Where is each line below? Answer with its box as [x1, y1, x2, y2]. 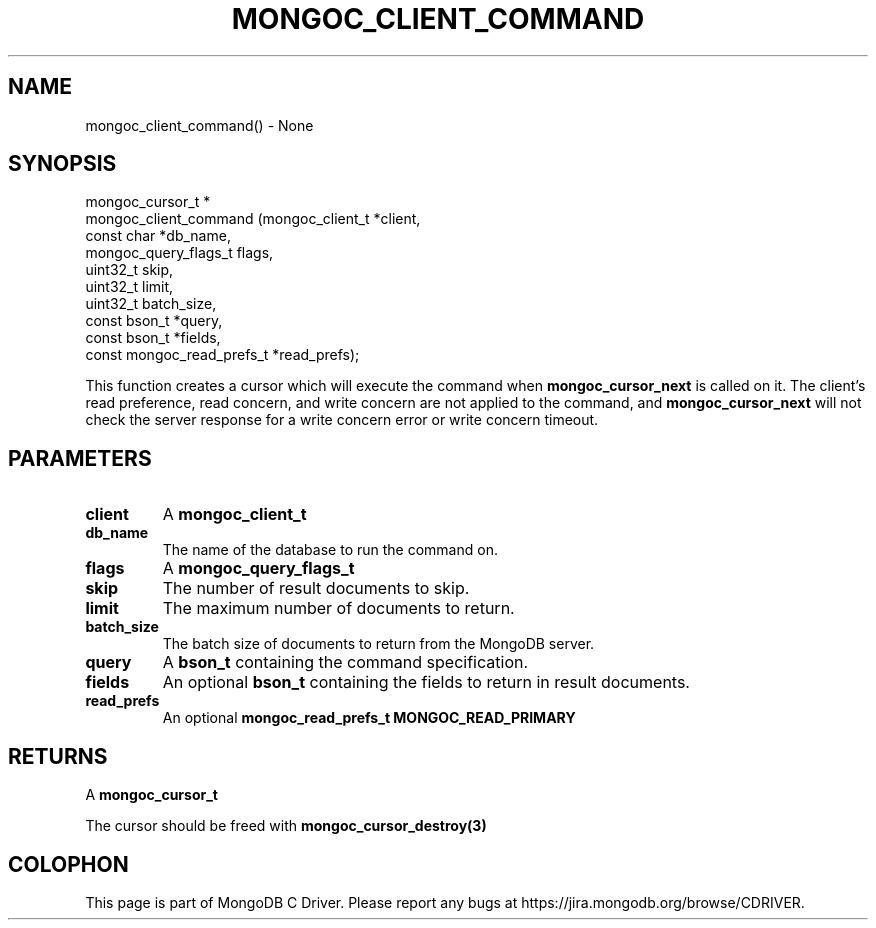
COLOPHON [8, 851, 129, 877]
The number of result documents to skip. [162, 578, 470, 599]
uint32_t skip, [85, 261, 174, 279]
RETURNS [8, 743, 108, 769]
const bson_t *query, [85, 312, 223, 330]
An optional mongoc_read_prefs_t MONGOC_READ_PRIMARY [162, 709, 576, 727]
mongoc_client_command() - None [85, 116, 314, 134]
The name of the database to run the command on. [162, 541, 498, 559]
